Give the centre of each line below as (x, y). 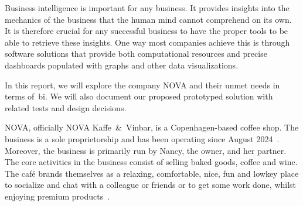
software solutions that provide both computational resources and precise (136, 54)
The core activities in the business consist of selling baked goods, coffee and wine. (151, 162)
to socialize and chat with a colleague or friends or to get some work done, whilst (151, 185)
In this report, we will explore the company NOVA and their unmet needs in (142, 85)
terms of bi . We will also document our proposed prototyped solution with (139, 96)
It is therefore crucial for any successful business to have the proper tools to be (147, 31)
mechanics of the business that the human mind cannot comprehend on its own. (148, 19)
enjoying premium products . (57, 196)
